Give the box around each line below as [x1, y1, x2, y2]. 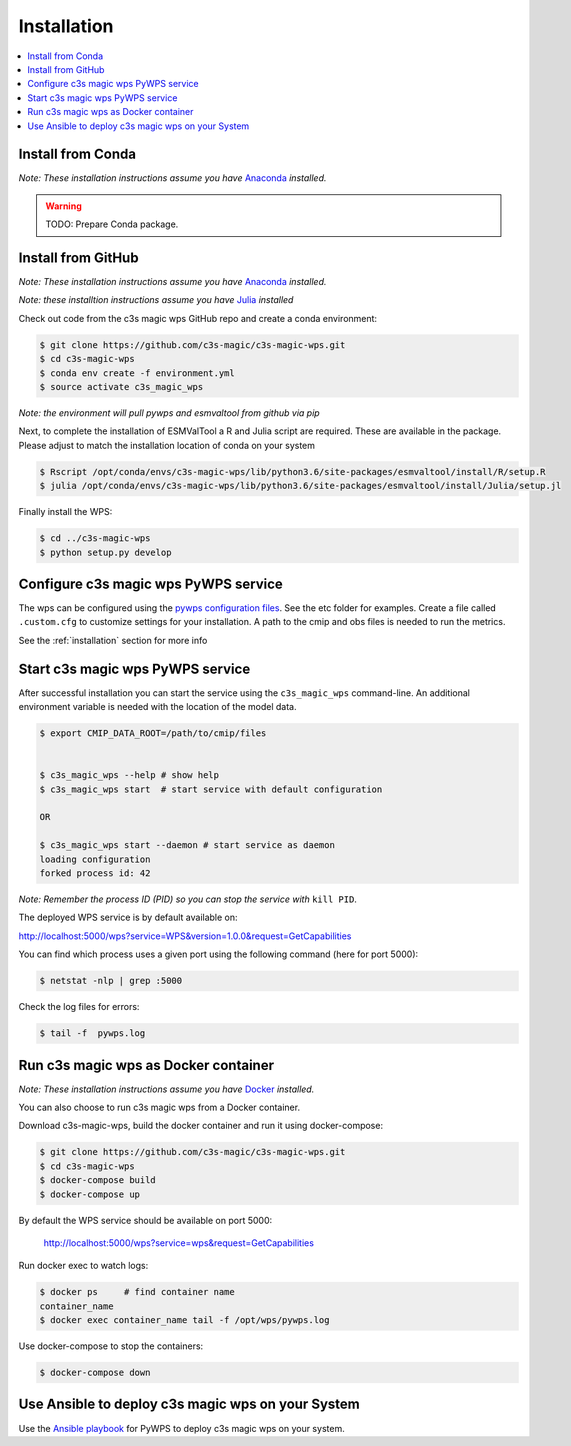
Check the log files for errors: [18, 1001, 140, 1013]
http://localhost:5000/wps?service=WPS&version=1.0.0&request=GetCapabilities [18, 930, 352, 942]
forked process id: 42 [39, 868, 151, 879]
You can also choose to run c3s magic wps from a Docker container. [18, 1101, 300, 1113]
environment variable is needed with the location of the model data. [18, 701, 297, 713]
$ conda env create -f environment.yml [39, 367, 235, 379]
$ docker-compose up [39, 1188, 140, 1200]
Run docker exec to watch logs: [18, 1260, 149, 1272]
